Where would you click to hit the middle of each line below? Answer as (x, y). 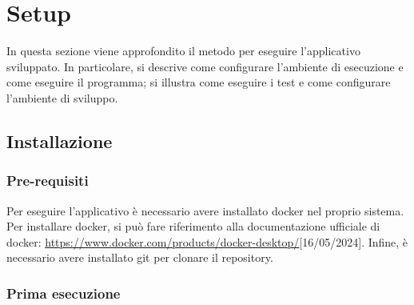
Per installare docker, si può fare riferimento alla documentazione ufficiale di (193, 226)
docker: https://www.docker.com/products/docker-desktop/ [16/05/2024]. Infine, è (207, 241)
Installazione (60, 140)
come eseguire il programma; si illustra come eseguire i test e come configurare (199, 82)
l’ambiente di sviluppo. (62, 97)
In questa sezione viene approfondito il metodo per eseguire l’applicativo (183, 51)
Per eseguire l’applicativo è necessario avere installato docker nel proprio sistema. (205, 210)
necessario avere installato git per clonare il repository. (140, 257)
